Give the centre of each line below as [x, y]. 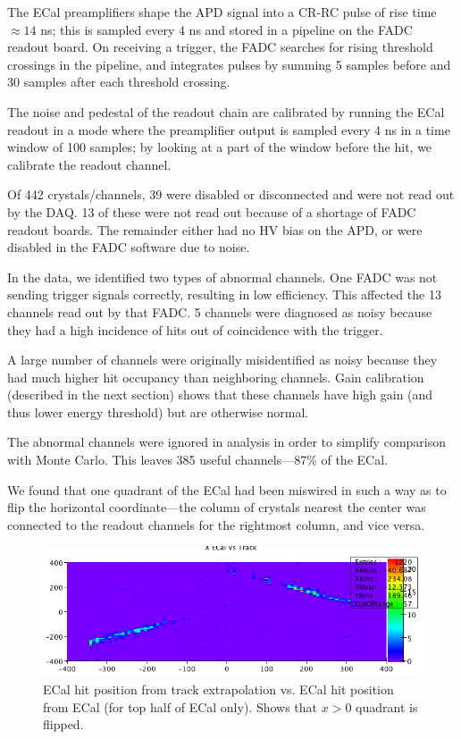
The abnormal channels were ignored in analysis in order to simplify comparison [227, 442]
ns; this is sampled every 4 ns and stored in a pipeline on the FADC [226, 29]
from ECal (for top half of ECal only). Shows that [180, 706]
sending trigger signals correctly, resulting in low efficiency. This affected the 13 [224, 294]
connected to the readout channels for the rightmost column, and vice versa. [216, 524]
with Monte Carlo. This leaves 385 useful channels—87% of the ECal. [197, 460]
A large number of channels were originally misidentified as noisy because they [222, 360]
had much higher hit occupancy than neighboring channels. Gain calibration [216, 377]
